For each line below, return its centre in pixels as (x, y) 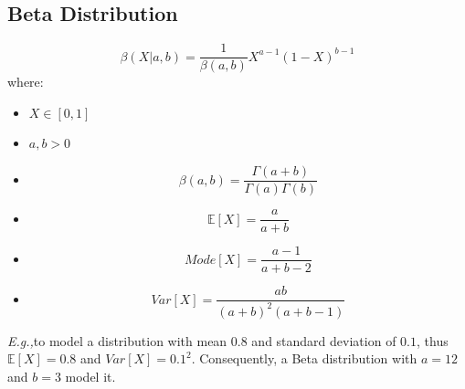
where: (26, 82)
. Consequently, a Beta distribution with (304, 358)
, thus (432, 340)
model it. (90, 376)
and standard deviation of (324, 340)
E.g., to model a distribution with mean (117, 340)
